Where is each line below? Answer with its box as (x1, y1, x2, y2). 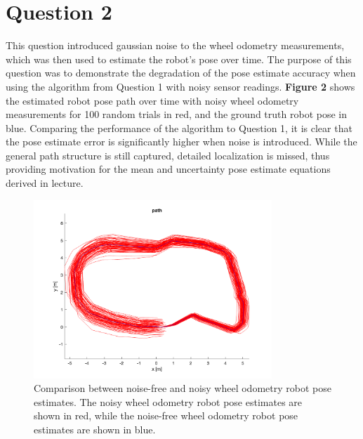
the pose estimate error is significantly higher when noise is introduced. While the (6, 134, 357, 149)
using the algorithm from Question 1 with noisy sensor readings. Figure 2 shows (6, 79, 355, 93)
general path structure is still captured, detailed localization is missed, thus (6, 148, 330, 162)
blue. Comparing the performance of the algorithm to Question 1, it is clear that (6, 120, 352, 135)
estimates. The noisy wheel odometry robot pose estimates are (34, 394, 303, 409)
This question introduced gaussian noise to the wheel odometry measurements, (6, 38, 345, 53)
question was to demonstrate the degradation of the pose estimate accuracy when (6, 65, 356, 80)
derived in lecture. (6, 176, 84, 190)
